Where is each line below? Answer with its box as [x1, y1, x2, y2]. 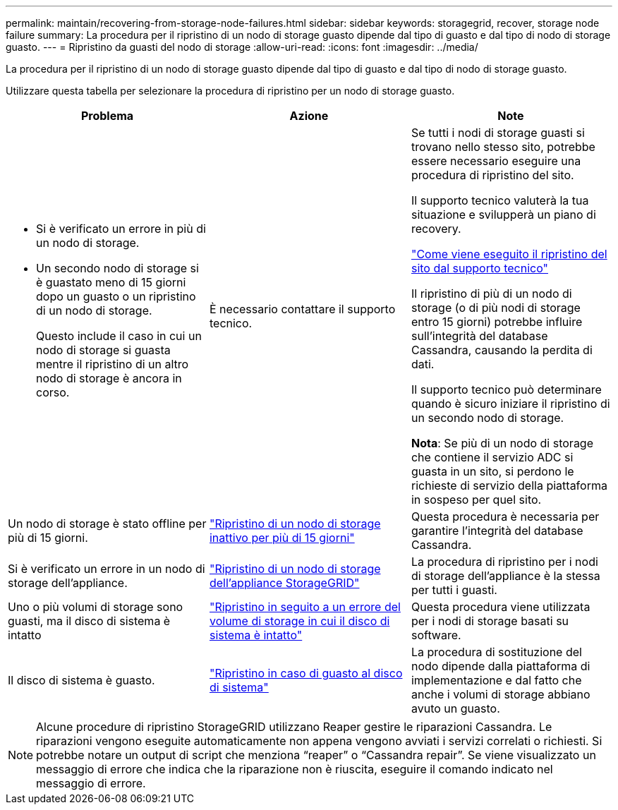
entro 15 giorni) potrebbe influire [411, 315, 583, 329]
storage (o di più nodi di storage [411, 301, 581, 315]
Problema [80, 109, 134, 123]
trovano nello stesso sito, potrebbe [411, 140, 595, 154]
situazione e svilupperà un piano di [411, 207, 596, 222]
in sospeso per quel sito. [411, 492, 542, 507]
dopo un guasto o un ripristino [36, 289, 196, 303]
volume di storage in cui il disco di [209, 614, 390, 628]
